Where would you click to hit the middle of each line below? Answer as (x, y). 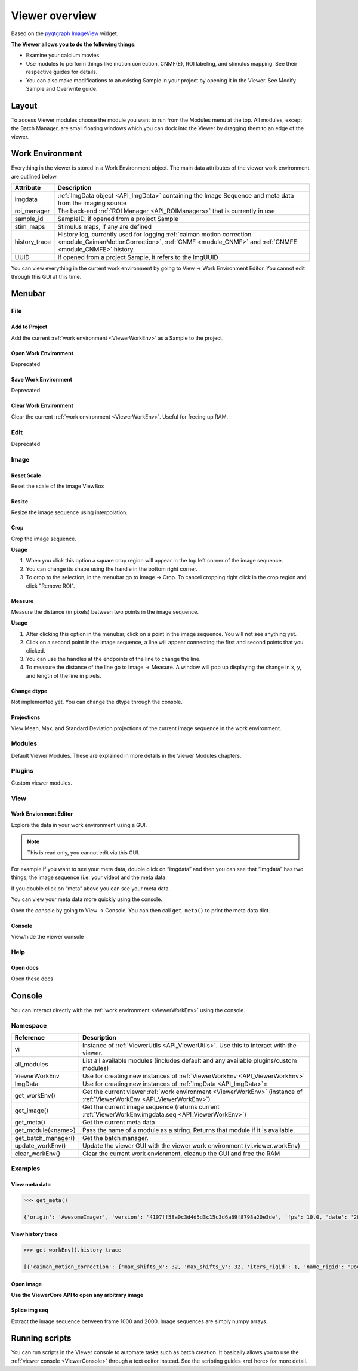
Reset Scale (26, 475)
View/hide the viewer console (47, 936)
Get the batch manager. (115, 1138)
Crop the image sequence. (44, 539)
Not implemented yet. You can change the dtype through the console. (97, 702)
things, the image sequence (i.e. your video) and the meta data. (89, 877)
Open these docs (32, 979)
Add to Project (29, 327)
